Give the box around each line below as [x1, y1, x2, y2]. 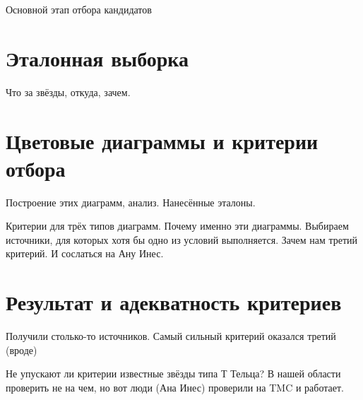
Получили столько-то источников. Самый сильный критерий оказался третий [6, 329, 336, 343]
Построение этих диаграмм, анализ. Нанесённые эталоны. [6, 194, 256, 209]
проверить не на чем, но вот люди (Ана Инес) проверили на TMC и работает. [6, 380, 344, 394]
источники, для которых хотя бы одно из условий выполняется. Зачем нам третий [6, 232, 358, 247]
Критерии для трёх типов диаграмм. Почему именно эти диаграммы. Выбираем [6, 218, 349, 233]
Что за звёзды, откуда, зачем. [6, 84, 131, 99]
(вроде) [6, 342, 37, 357]
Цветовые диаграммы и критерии [6, 126, 319, 155]
